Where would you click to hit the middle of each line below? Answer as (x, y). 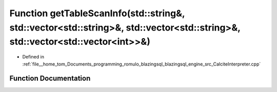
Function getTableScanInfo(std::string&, (97, 13)
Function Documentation (50, 79)
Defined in (33, 57)
